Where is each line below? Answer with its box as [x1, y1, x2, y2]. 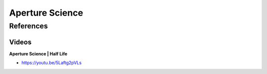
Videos [9, 38, 32, 46]
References [9, 22, 48, 30]
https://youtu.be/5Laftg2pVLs [21, 60, 82, 66]
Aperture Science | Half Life [9, 50, 68, 56]
